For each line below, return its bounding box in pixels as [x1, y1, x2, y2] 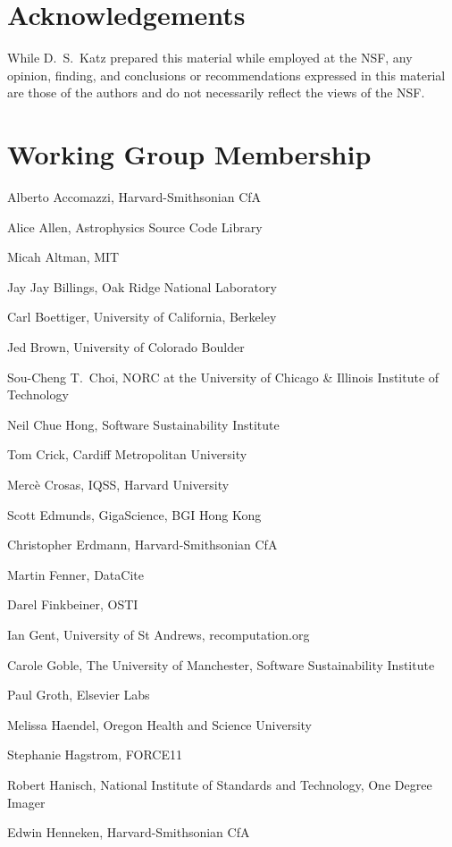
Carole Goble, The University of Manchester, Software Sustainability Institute [7, 655, 435, 674]
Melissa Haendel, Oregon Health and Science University [7, 715, 312, 734]
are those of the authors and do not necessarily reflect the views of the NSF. [7, 83, 425, 102]
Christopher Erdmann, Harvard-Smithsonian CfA [7, 535, 278, 554]
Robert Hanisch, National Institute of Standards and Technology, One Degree [7, 775, 432, 793]
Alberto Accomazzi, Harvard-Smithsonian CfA [7, 188, 262, 206]
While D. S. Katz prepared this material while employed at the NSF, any [7, 48, 413, 67]
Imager [7, 792, 46, 811]
